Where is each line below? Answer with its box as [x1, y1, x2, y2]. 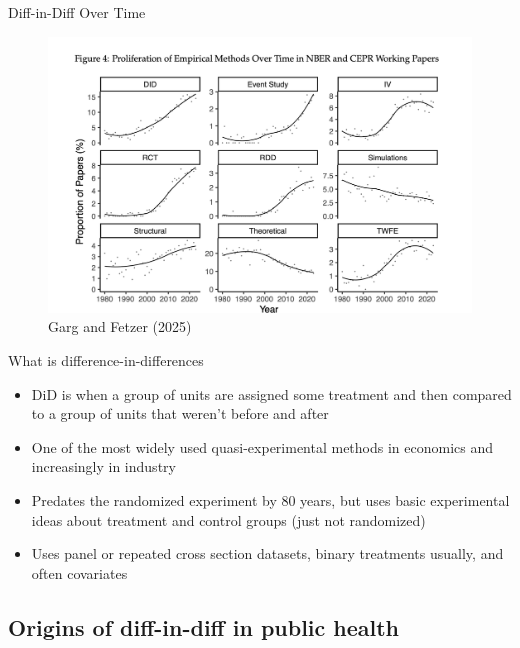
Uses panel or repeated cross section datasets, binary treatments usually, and [31, 543, 504, 564]
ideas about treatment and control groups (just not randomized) [31, 509, 426, 530]
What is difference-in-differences [8, 349, 204, 370]
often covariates [31, 562, 128, 583]
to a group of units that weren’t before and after [31, 403, 329, 424]
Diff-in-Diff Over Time [8, 2, 146, 22]
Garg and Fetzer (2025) [48, 316, 192, 337]
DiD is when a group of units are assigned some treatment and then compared [31, 383, 512, 404]
